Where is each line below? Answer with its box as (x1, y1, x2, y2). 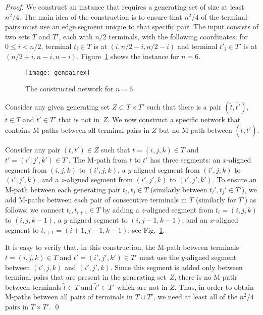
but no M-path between (159, 125, 232, 135)
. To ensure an (212, 174, 257, 185)
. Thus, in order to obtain (174, 281, 254, 292)
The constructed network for (25, 83, 114, 94)
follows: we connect (5, 204, 65, 215)
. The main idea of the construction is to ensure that (19, 11, 182, 22)
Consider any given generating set (5, 101, 110, 112)
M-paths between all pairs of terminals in (5, 291, 133, 302)
